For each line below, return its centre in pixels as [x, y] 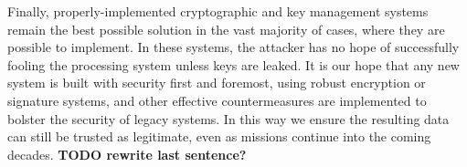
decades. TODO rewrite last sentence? [127, 154]
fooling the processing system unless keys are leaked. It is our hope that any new [233, 64]
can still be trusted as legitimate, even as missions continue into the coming [219, 136]
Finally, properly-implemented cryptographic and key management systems [218, 11]
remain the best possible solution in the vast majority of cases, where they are [226, 29]
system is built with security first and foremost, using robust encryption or [217, 83]
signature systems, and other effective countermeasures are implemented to [217, 100]
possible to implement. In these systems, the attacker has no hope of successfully [233, 47]
